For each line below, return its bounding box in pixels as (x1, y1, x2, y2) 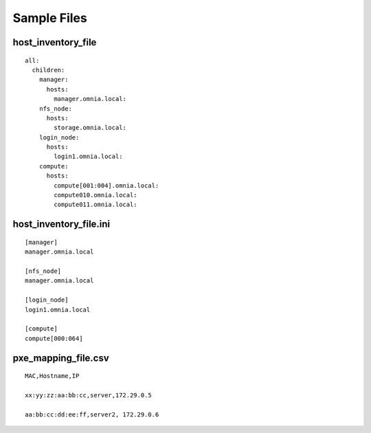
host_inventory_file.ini (12, 219, 111, 230)
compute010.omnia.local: (54, 191, 137, 199)
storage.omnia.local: (54, 124, 127, 132)
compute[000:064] (25, 334, 83, 342)
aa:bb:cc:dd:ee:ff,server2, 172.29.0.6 (25, 410, 159, 419)
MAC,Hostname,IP (25, 372, 80, 380)
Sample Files (12, 10, 87, 25)
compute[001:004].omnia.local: (54, 181, 159, 189)
